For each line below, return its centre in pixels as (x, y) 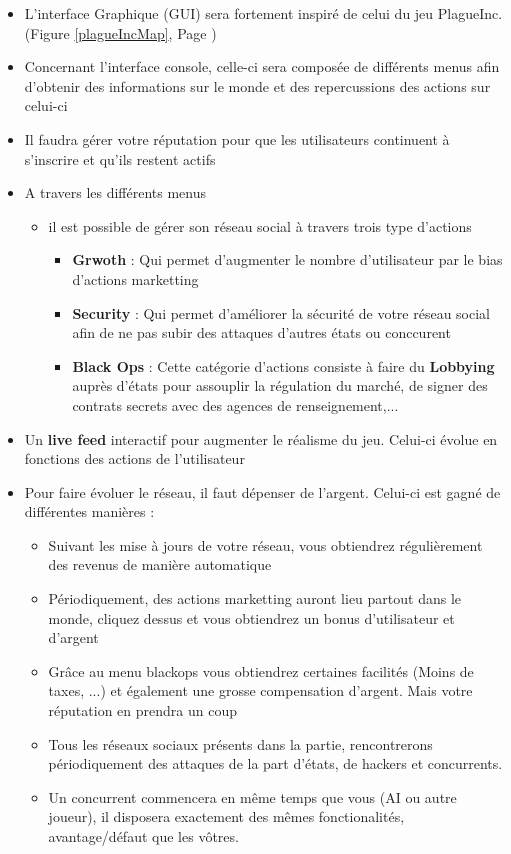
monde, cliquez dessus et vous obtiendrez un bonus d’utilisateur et (251, 617)
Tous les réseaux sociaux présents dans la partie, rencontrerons (240, 743)
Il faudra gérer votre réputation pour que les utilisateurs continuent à (237, 138)
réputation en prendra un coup (142, 710)
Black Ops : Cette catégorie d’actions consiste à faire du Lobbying (283, 365)
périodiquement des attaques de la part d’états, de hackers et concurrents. (275, 763)
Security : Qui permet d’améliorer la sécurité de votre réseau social (281, 312)
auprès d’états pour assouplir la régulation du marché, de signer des (280, 385)
